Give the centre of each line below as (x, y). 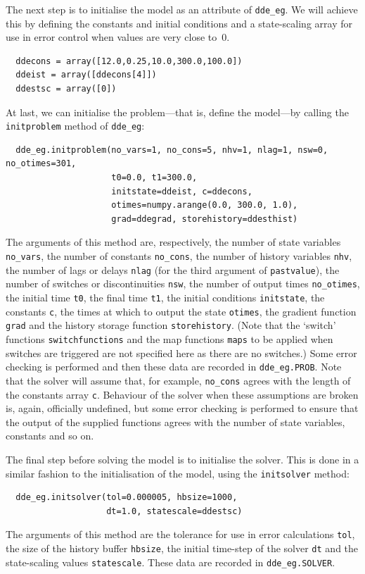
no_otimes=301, (41, 164)
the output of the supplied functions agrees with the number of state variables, (175, 422)
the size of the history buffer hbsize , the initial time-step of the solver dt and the (182, 548)
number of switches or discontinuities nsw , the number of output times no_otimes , (183, 283)
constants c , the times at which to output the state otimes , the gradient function (181, 311)
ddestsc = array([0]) (66, 89)
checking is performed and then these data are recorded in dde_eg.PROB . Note (174, 367)
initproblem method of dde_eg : (75, 126)
